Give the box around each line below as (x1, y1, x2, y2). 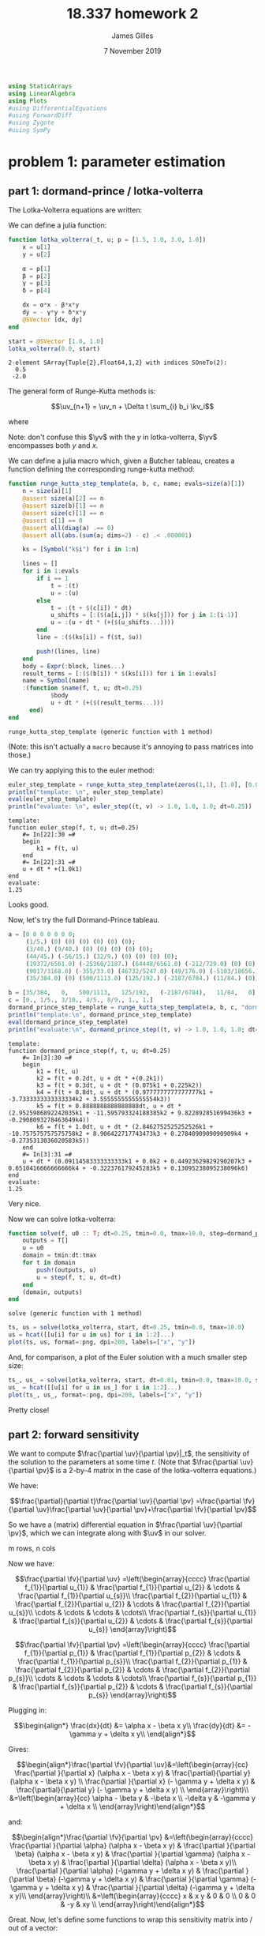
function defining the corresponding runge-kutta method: (8, 464, 195, 474)
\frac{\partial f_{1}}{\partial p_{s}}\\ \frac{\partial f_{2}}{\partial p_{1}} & (17, 1656, 248, 1667)
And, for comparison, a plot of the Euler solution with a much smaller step (8, 1352, 247, 1362)
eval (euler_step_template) (8, 795, 97, 803)
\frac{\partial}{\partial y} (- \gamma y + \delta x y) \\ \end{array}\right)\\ (16, 1785, 249, 1795)
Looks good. (8, 900, 49, 909)
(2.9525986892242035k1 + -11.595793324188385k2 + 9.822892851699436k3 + (8, 1109, 252, 1117)
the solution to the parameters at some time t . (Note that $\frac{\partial (8, 1457, 238, 1467)
